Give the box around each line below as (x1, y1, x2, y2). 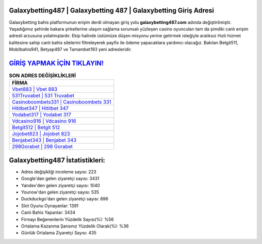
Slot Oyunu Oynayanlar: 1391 (21, 203, 79, 209)
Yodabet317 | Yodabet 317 (12, 112, 71, 118)
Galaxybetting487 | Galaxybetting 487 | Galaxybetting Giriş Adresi (9, 6, 214, 15)
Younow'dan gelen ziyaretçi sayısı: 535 (21, 189, 99, 195)
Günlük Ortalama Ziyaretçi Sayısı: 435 (21, 230, 97, 236)
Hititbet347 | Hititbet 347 (12, 105, 69, 112)
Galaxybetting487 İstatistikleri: (9, 156, 105, 164)
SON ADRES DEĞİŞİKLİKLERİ (9, 72, 76, 79)
